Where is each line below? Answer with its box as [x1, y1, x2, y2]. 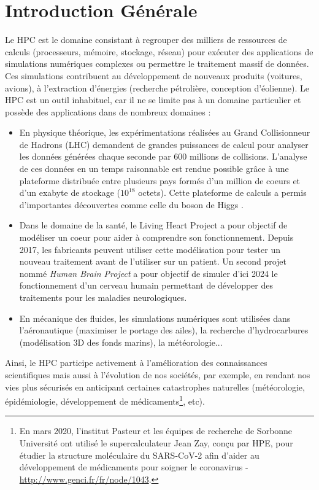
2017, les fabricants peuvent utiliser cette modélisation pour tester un [19, 243, 281, 255]
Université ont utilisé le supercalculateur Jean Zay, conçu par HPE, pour [19, 437, 293, 449]
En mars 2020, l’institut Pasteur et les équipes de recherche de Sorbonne [19, 424, 293, 437]
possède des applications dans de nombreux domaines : [5, 105, 211, 118]
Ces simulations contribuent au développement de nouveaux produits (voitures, [5, 69, 302, 82]
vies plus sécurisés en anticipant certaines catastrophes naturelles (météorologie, [5, 380, 305, 393]
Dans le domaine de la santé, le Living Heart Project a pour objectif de [19, 219, 288, 231]
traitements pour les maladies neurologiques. [19, 291, 187, 303]
